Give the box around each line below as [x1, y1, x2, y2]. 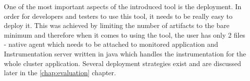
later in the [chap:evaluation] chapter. [4, 67, 116, 78]
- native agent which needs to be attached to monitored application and [4, 39, 218, 49]
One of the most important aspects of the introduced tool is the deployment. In [4, 1, 242, 11]
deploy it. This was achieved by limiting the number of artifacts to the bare [4, 20, 230, 30]
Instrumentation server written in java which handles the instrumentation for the [4, 48, 246, 58]
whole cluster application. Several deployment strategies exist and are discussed [4, 58, 241, 68]
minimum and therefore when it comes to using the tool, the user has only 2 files [4, 29, 246, 40]
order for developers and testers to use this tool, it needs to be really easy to [4, 11, 232, 21]
